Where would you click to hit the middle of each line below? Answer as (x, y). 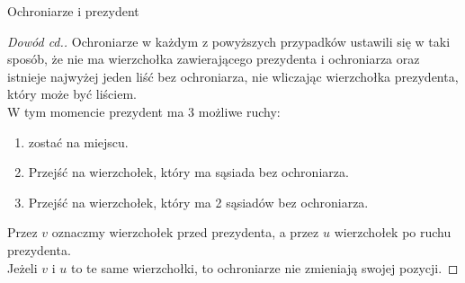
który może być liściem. (72, 94)
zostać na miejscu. (78, 141)
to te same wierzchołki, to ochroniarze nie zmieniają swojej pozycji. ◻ (264, 267)
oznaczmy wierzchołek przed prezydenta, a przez (185, 232)
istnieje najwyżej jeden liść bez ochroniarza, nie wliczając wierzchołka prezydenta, (233, 76)
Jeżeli (22, 267)
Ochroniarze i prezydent (73, 11)
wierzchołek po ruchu (393, 232)
